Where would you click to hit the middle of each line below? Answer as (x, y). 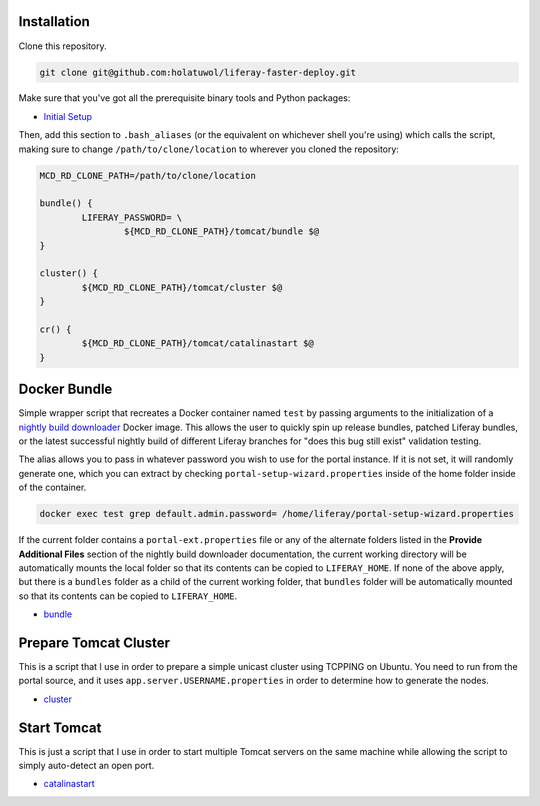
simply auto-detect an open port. (86, 766)
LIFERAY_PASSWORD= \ (132, 217)
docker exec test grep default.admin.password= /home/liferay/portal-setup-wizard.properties (277, 514)
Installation (54, 21)
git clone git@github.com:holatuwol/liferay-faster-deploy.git (198, 72)
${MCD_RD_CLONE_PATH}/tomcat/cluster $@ (182, 287)
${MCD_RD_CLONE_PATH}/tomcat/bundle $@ (221, 231)
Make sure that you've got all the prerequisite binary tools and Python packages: (184, 98)
